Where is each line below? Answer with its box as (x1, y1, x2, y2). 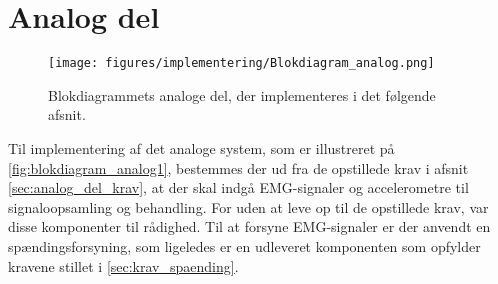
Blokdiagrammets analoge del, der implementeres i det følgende (48, 84, 436, 105)
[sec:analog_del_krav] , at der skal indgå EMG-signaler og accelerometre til (8, 177, 469, 198)
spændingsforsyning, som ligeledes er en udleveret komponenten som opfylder (8, 235, 481, 256)
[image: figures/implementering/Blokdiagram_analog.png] (48, 56, 435, 71)
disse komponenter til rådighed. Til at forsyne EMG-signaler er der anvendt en (8, 216, 491, 237)
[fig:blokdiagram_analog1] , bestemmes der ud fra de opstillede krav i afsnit (8, 157, 469, 178)
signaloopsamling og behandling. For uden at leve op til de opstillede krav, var (8, 196, 489, 217)
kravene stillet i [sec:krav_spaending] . (8, 255, 239, 276)
